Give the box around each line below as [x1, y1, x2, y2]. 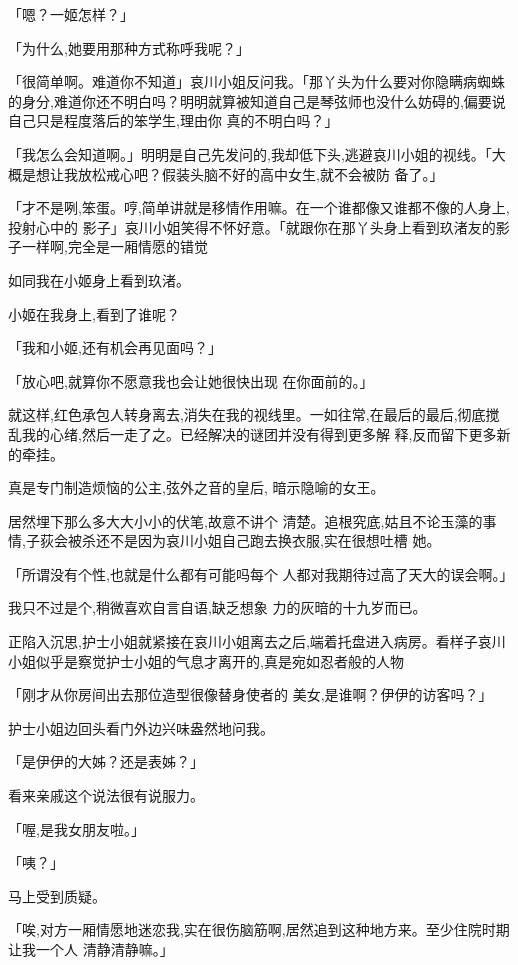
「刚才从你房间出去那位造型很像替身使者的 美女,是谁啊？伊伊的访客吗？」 [8, 684, 493, 705]
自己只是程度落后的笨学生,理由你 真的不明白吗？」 [8, 110, 339, 131]
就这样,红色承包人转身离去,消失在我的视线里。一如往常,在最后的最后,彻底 [8, 404, 486, 425]
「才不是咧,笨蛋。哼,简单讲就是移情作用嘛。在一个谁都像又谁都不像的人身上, [8, 197, 510, 218]
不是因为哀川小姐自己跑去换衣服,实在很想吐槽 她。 [109, 530, 441, 551]
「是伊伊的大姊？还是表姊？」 [8, 751, 204, 772]
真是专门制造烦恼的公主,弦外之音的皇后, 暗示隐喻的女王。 [8, 477, 385, 498]
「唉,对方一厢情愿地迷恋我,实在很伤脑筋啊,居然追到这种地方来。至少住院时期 [8, 919, 510, 940]
